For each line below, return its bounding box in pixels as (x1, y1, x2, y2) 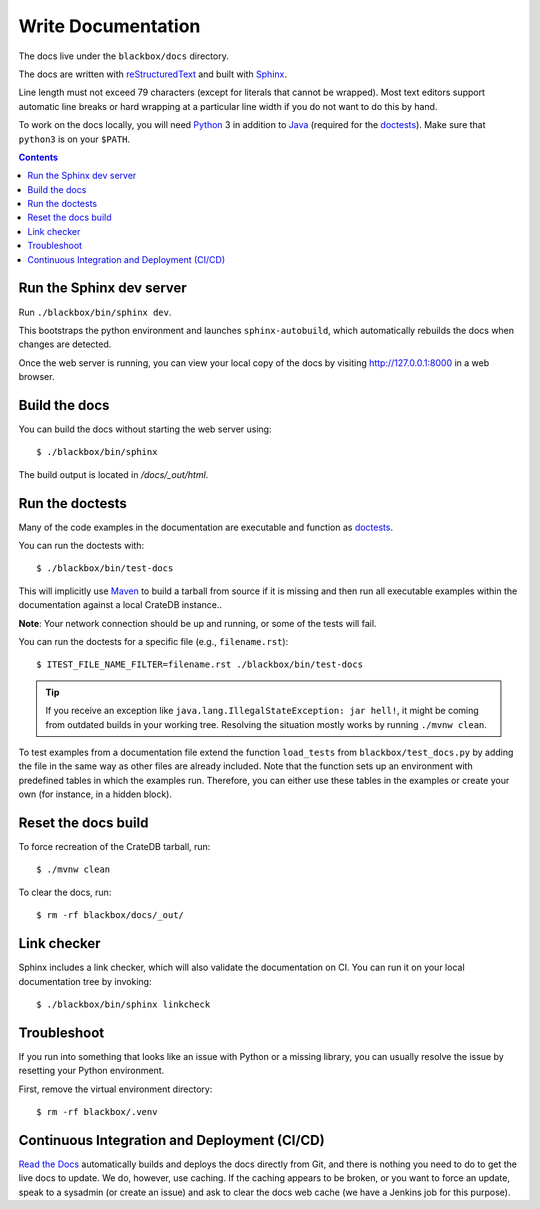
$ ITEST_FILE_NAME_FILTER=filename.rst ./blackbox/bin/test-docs (36, 659, 364, 670)
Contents (18, 151, 59, 163)
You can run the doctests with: (18, 540, 145, 552)
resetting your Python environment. (18, 1065, 165, 1077)
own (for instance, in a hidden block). (18, 788, 173, 800)
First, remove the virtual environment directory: (18, 1083, 213, 1095)
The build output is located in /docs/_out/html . (18, 468, 209, 480)
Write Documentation (18, 15, 201, 37)
